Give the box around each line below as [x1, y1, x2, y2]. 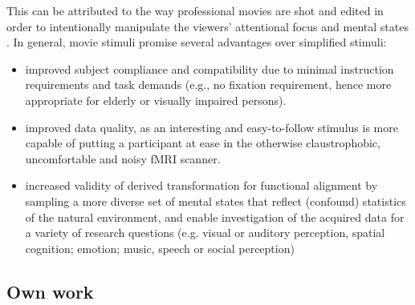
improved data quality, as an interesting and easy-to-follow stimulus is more [25, 118, 398, 135]
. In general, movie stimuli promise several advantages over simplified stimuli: [6, 34, 387, 50]
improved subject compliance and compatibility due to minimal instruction [25, 60, 394, 77]
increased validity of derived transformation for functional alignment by [25, 177, 378, 194]
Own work [6, 279, 94, 303]
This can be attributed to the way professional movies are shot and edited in [6, 2, 384, 18]
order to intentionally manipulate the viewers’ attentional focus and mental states [6, 18, 409, 34]
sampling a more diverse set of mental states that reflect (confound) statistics [25, 192, 406, 209]
